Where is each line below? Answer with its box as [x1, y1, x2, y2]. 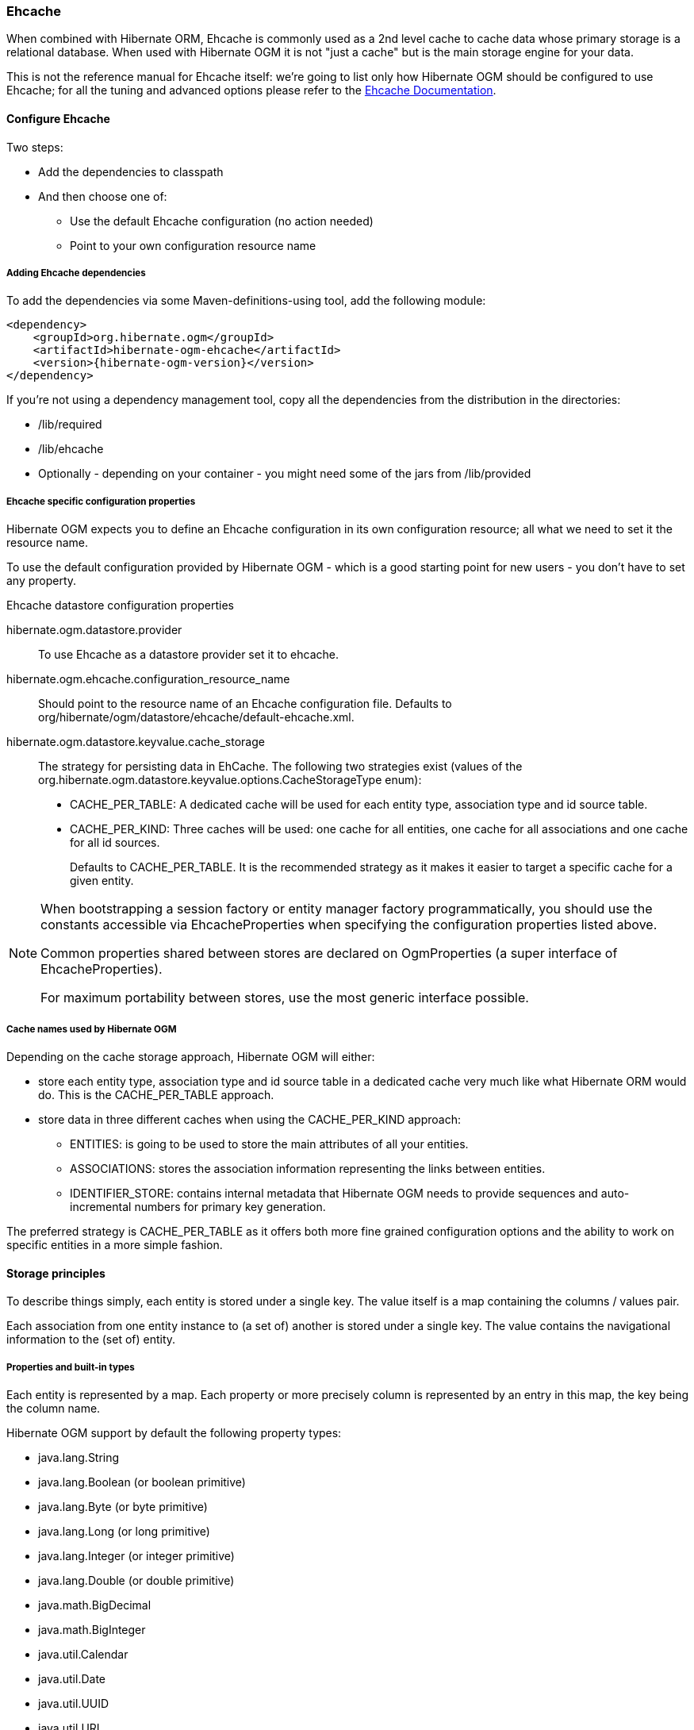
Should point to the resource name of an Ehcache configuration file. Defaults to [38, 697, 452, 711]
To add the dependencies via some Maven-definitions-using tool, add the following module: [6, 294, 486, 308]
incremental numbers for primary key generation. [70, 1199, 326, 1213]
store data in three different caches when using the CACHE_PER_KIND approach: [38, 1112, 461, 1126]
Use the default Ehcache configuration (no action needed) [70, 213, 374, 228]
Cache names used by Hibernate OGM [6, 1023, 177, 1035]
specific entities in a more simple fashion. [6, 1237, 223, 1251]
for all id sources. [70, 836, 160, 850]
